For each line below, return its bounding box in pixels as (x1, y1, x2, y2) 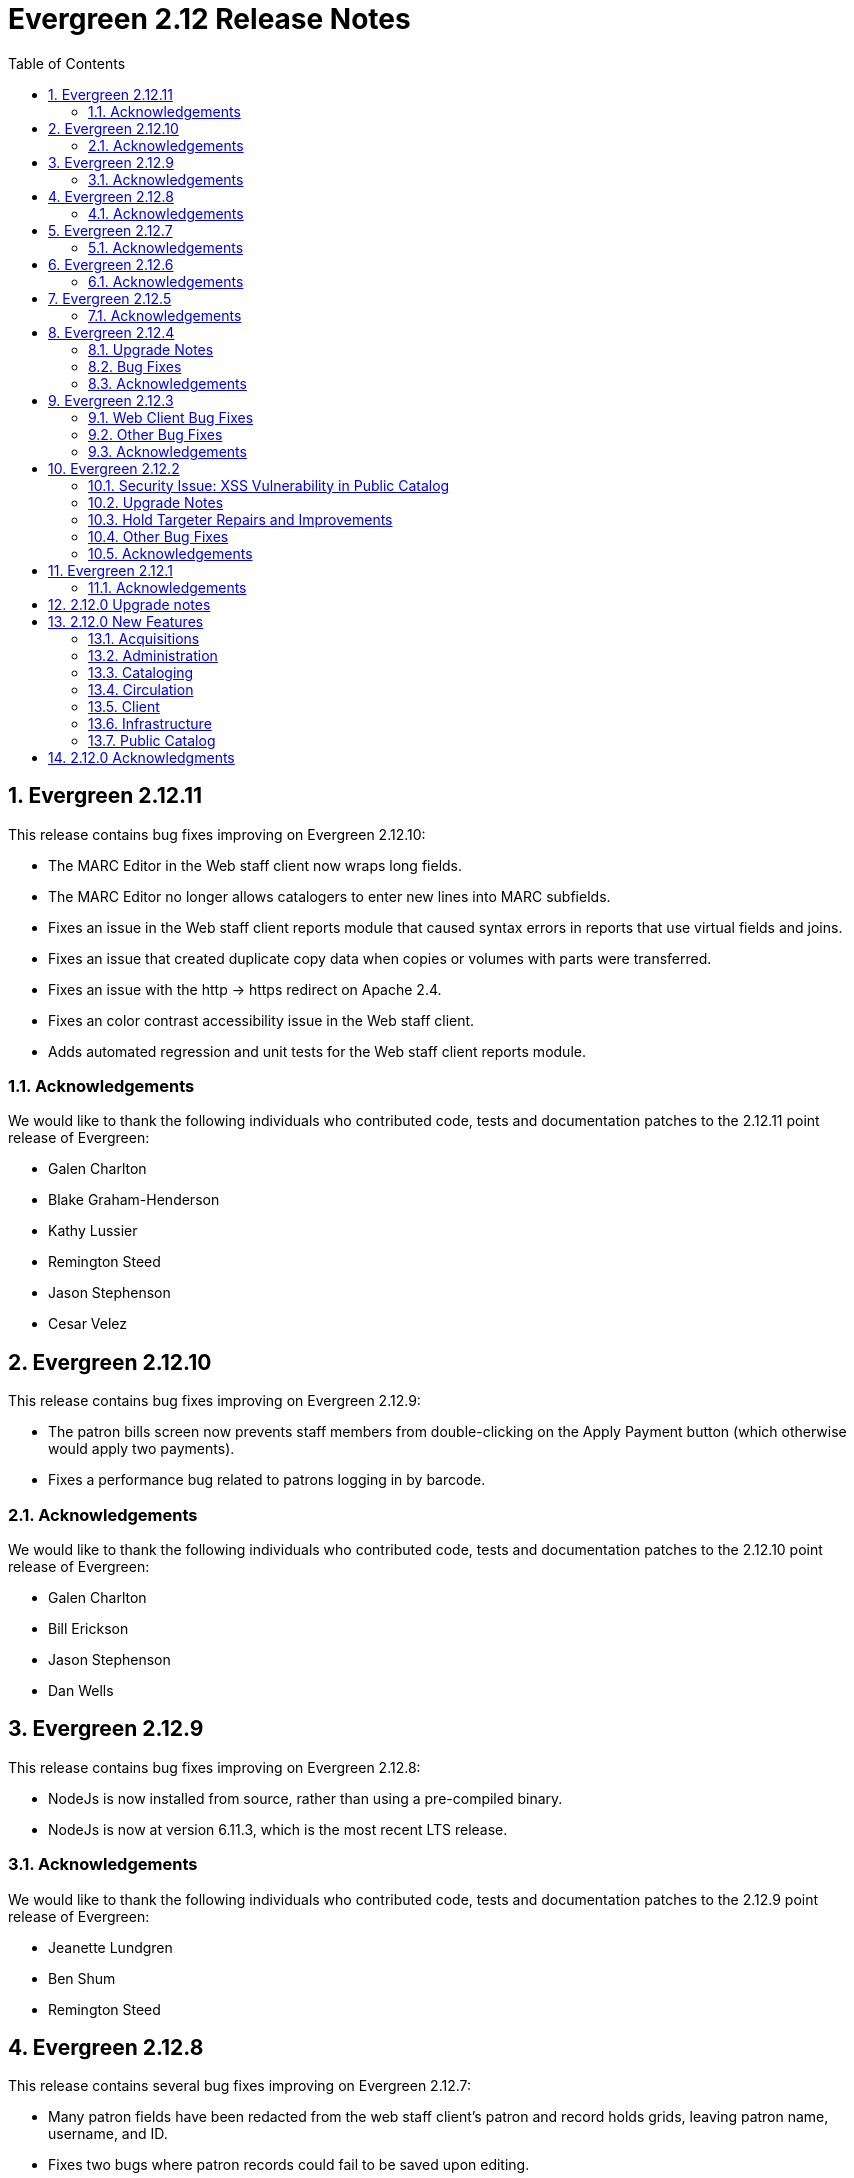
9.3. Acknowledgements (88, 442, 247, 460)
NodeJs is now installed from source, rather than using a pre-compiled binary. (48, 1789, 563, 1807)
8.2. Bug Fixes (88, 357, 182, 375)
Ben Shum (48, 1969, 116, 1987)
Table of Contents (8, 54, 126, 72)
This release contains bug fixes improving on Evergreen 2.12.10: (8, 825, 426, 843)
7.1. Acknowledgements (88, 306, 242, 324)
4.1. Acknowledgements (88, 204, 244, 222)
